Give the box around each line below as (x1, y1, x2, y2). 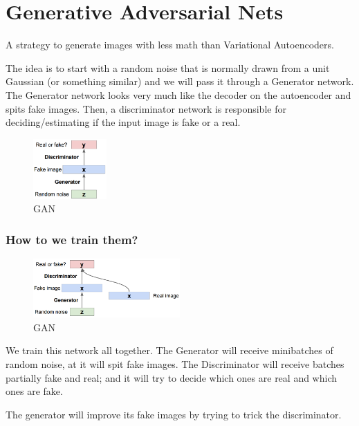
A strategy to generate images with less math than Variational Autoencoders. (6, 37, 334, 52)
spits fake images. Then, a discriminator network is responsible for (6, 101, 286, 115)
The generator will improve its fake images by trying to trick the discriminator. (6, 407, 342, 421)
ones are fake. (6, 384, 63, 398)
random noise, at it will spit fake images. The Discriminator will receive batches (6, 357, 344, 371)
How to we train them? (6, 230, 138, 248)
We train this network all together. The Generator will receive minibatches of (6, 343, 333, 358)
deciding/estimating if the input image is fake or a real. (6, 115, 241, 129)
